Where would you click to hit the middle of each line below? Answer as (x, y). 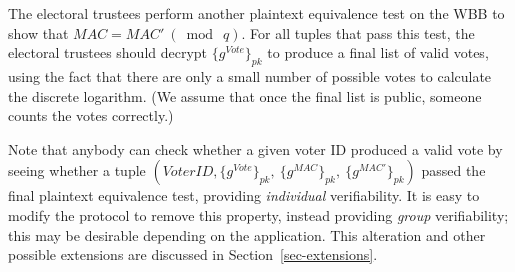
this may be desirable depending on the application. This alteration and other (247, 234)
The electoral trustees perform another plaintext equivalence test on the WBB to (256, 13)
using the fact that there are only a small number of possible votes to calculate (250, 75)
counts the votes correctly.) (91, 115)
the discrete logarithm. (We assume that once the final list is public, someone (245, 95)
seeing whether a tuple (77, 170)
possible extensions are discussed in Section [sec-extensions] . (193, 254)
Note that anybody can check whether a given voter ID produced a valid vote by (255, 148)
